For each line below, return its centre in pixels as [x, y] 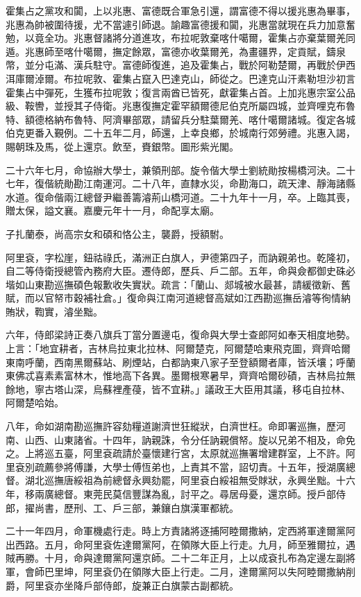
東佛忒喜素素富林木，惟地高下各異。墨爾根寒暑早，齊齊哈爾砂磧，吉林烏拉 [176, 375]
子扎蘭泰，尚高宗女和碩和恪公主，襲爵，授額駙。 [117, 233]
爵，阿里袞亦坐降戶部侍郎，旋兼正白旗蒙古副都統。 [122, 585]
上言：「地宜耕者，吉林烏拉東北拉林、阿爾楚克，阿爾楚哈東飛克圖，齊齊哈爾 [178, 348]
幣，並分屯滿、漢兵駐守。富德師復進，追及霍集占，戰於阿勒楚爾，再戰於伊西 [180, 65]
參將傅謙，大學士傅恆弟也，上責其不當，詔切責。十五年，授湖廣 [200, 466]
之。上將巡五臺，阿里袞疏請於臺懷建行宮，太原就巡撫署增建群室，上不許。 [176, 453]
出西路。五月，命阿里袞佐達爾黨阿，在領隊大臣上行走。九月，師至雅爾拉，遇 [180, 544]
